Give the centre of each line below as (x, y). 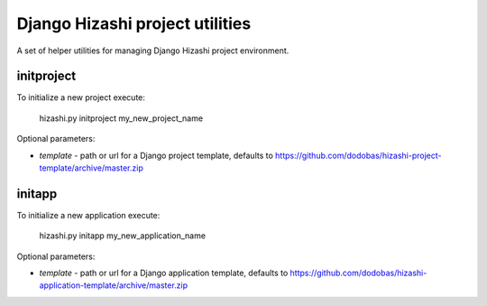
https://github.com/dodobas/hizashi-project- (358, 155)
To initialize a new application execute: (88, 215)
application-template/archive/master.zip (114, 285)
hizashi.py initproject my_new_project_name (121, 118)
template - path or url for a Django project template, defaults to (156, 155)
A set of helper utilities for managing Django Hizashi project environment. (153, 51)
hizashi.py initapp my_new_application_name (123, 236)
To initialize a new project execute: (81, 97)
